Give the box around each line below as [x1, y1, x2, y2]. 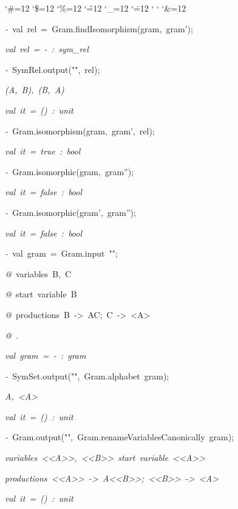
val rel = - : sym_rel [5, 43, 89, 55]
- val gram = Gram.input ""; [5, 247, 118, 260]
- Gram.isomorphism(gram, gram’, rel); [5, 124, 155, 137]
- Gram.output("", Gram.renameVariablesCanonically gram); [5, 431, 234, 443]
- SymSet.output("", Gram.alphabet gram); [5, 369, 169, 382]
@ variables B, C [5, 267, 72, 280]
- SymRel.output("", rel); [5, 63, 100, 75]
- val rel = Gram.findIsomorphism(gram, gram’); [5, 22, 193, 35]
